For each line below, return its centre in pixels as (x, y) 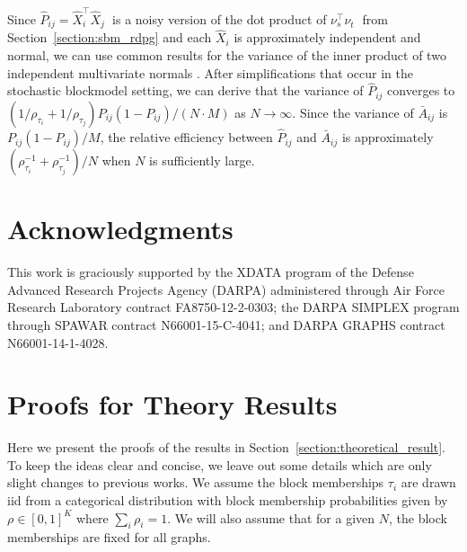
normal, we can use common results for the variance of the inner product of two (227, 54)
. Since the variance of (353, 112)
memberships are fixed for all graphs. (109, 537)
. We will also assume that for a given (271, 517)
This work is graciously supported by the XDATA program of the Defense (211, 272)
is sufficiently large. (202, 160)
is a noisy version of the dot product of (220, 18)
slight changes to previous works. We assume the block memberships (196, 482)
